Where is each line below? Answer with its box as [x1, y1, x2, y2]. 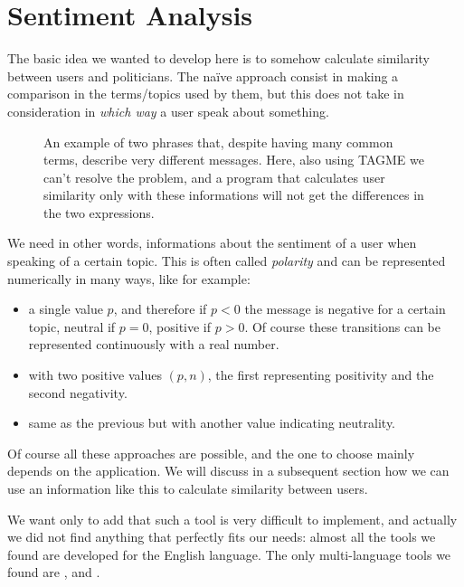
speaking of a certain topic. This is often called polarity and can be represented [7, 251, 446, 270]
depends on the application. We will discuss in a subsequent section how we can [7, 461, 450, 480]
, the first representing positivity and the [207, 365, 434, 384]
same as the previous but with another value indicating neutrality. [28, 413, 396, 432]
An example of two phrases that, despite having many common [43, 132, 393, 151]
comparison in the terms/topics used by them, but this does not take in [7, 84, 404, 103]
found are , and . [7, 563, 100, 582]
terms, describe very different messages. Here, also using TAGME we [43, 150, 424, 169]
